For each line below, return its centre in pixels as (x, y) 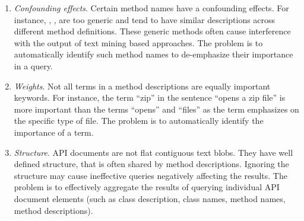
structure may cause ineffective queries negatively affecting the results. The (151, 175)
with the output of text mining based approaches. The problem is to (138, 42)
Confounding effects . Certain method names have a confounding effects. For (151, 8)
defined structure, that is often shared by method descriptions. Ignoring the (151, 164)
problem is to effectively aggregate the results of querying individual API (147, 187)
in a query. (33, 65)
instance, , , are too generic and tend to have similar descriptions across (145, 19)
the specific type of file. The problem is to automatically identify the (139, 121)
